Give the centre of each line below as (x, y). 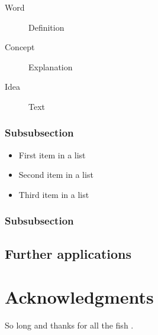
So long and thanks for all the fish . (69, 325)
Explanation (51, 66)
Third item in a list (54, 194)
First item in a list (52, 155)
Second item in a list (56, 175)
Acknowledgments (79, 297)
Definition (46, 27)
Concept (20, 47)
